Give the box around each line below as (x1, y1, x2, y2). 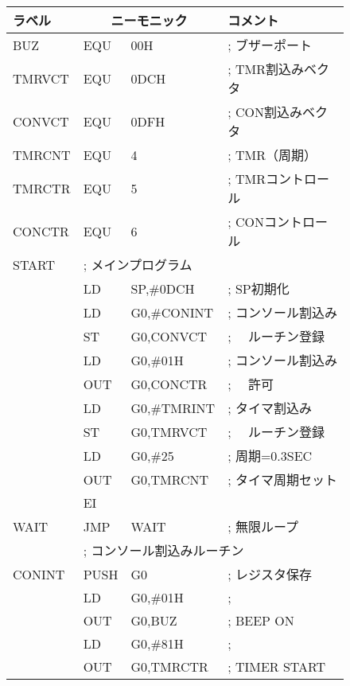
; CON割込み (227, 103, 302, 121)
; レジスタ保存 (227, 565, 312, 583)
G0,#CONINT (130, 302, 214, 322)
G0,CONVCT (130, 326, 208, 345)
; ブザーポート (227, 36, 312, 54)
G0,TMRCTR (130, 657, 208, 676)
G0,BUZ (130, 611, 177, 629)
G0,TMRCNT (130, 470, 209, 489)
